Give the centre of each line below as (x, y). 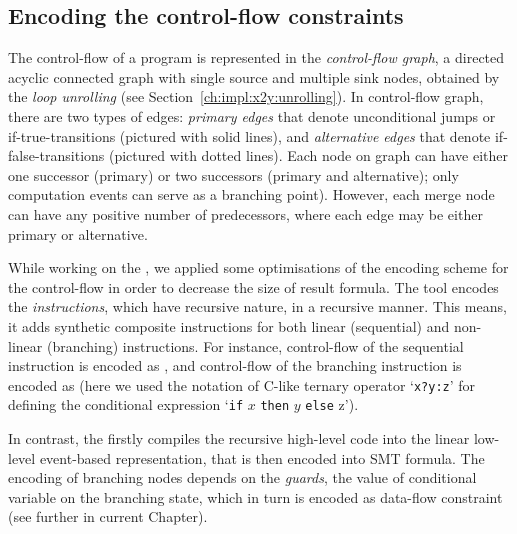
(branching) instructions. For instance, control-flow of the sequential (255, 345)
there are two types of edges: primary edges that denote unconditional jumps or (252, 115)
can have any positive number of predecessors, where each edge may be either (245, 213)
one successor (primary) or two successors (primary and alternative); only (233, 174)
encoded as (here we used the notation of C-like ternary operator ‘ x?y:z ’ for (242, 384)
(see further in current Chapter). (108, 516)
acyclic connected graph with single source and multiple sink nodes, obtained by (254, 76)
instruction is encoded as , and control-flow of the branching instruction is (235, 365)
